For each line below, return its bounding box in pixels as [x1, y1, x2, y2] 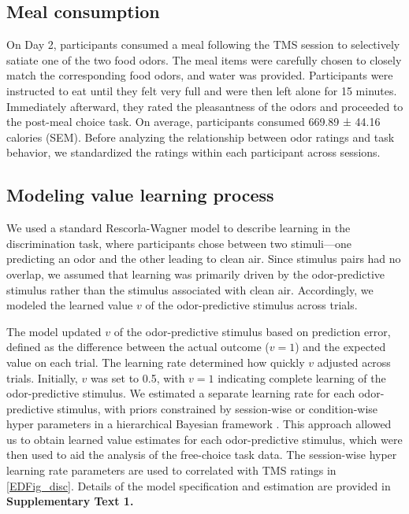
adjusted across [317, 353, 391, 370]
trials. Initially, [6, 369, 78, 386]
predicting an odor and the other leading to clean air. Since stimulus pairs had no [6, 250, 401, 267]
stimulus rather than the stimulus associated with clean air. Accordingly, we [6, 281, 374, 298]
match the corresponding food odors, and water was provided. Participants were [6, 67, 393, 83]
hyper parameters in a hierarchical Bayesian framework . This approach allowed [6, 416, 392, 432]
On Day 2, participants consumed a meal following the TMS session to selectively [6, 36, 400, 53]
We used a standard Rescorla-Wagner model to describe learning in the [6, 220, 351, 236]
